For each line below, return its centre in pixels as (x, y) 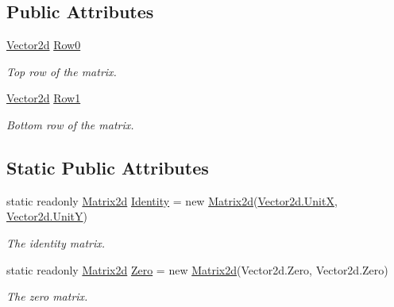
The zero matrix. (47, 296)
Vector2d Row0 (44, 45)
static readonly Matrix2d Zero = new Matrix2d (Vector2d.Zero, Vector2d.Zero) (197, 269)
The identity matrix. (56, 242)
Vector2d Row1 (44, 98)
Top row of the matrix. (62, 71)
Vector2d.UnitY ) (47, 216)
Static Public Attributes (108, 167)
